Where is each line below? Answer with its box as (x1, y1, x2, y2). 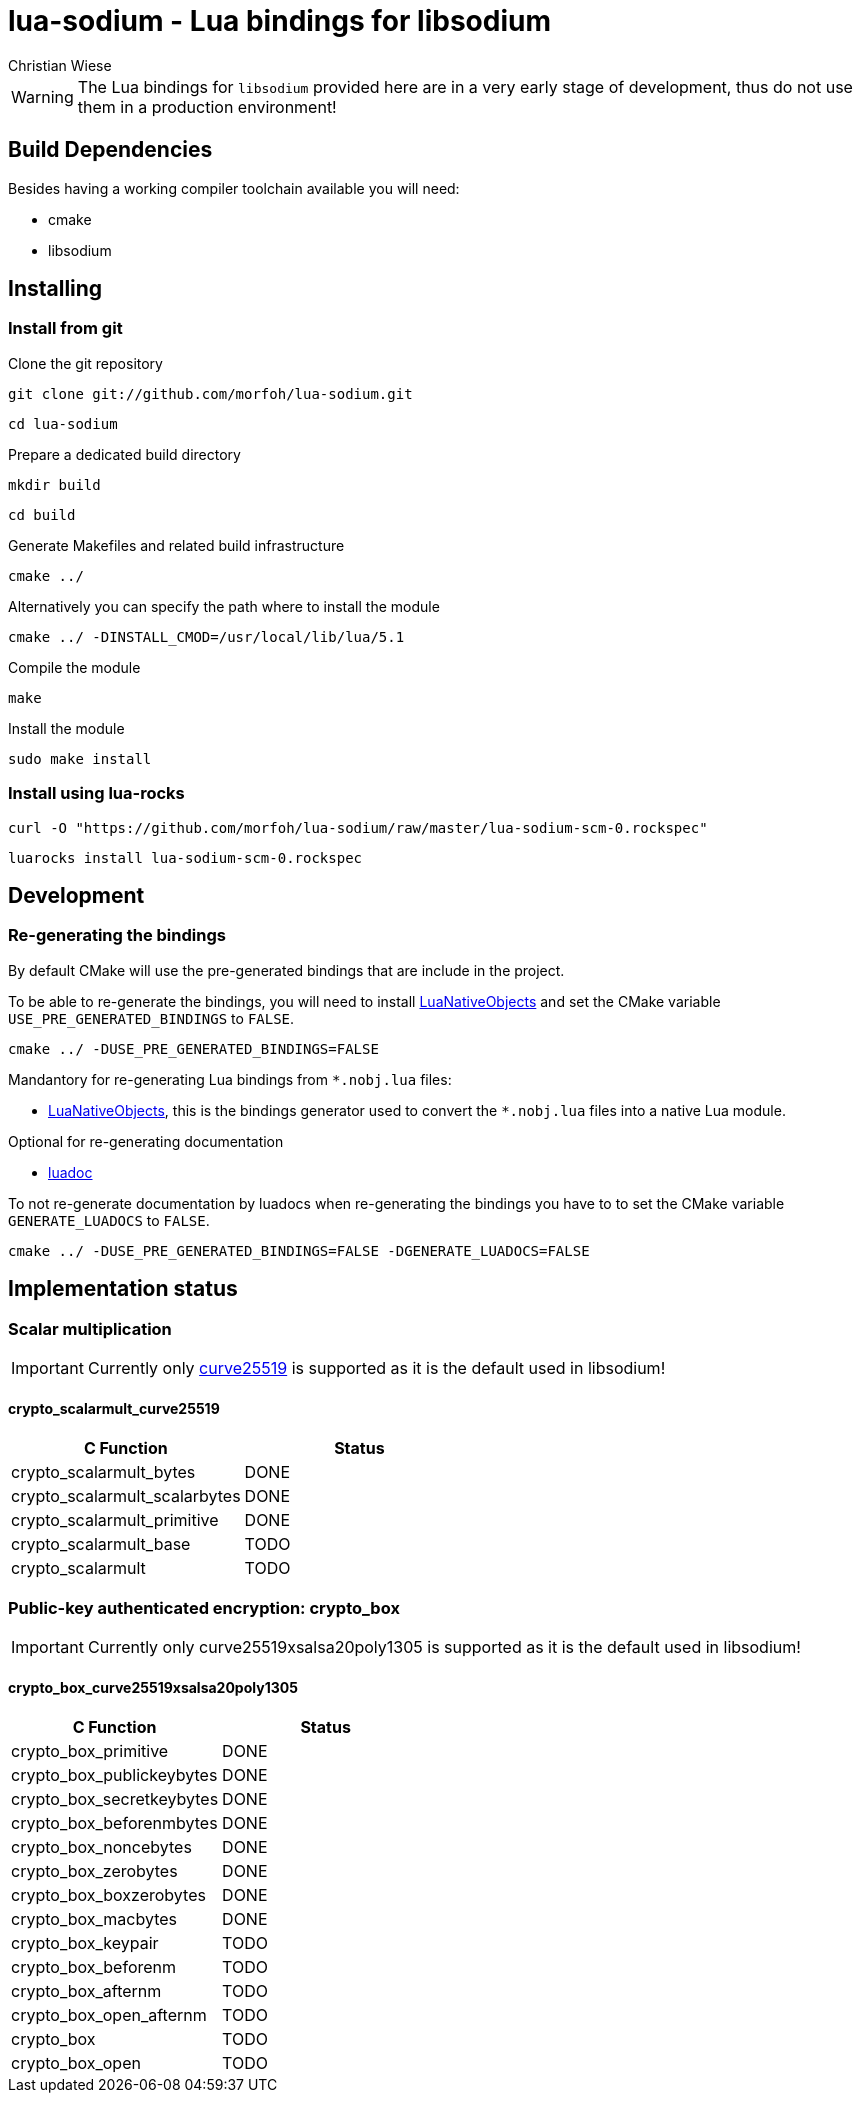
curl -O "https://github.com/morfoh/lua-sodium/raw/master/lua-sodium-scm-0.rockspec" (8, 819, 708, 836)
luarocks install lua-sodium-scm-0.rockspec (8, 849, 363, 866)
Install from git (8, 318, 123, 339)
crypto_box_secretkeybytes (11, 1789, 219, 1810)
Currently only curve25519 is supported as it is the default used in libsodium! (87, 1358, 666, 1378)
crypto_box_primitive (11, 1741, 169, 1762)
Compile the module (8, 658, 141, 676)
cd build (8, 506, 76, 523)
